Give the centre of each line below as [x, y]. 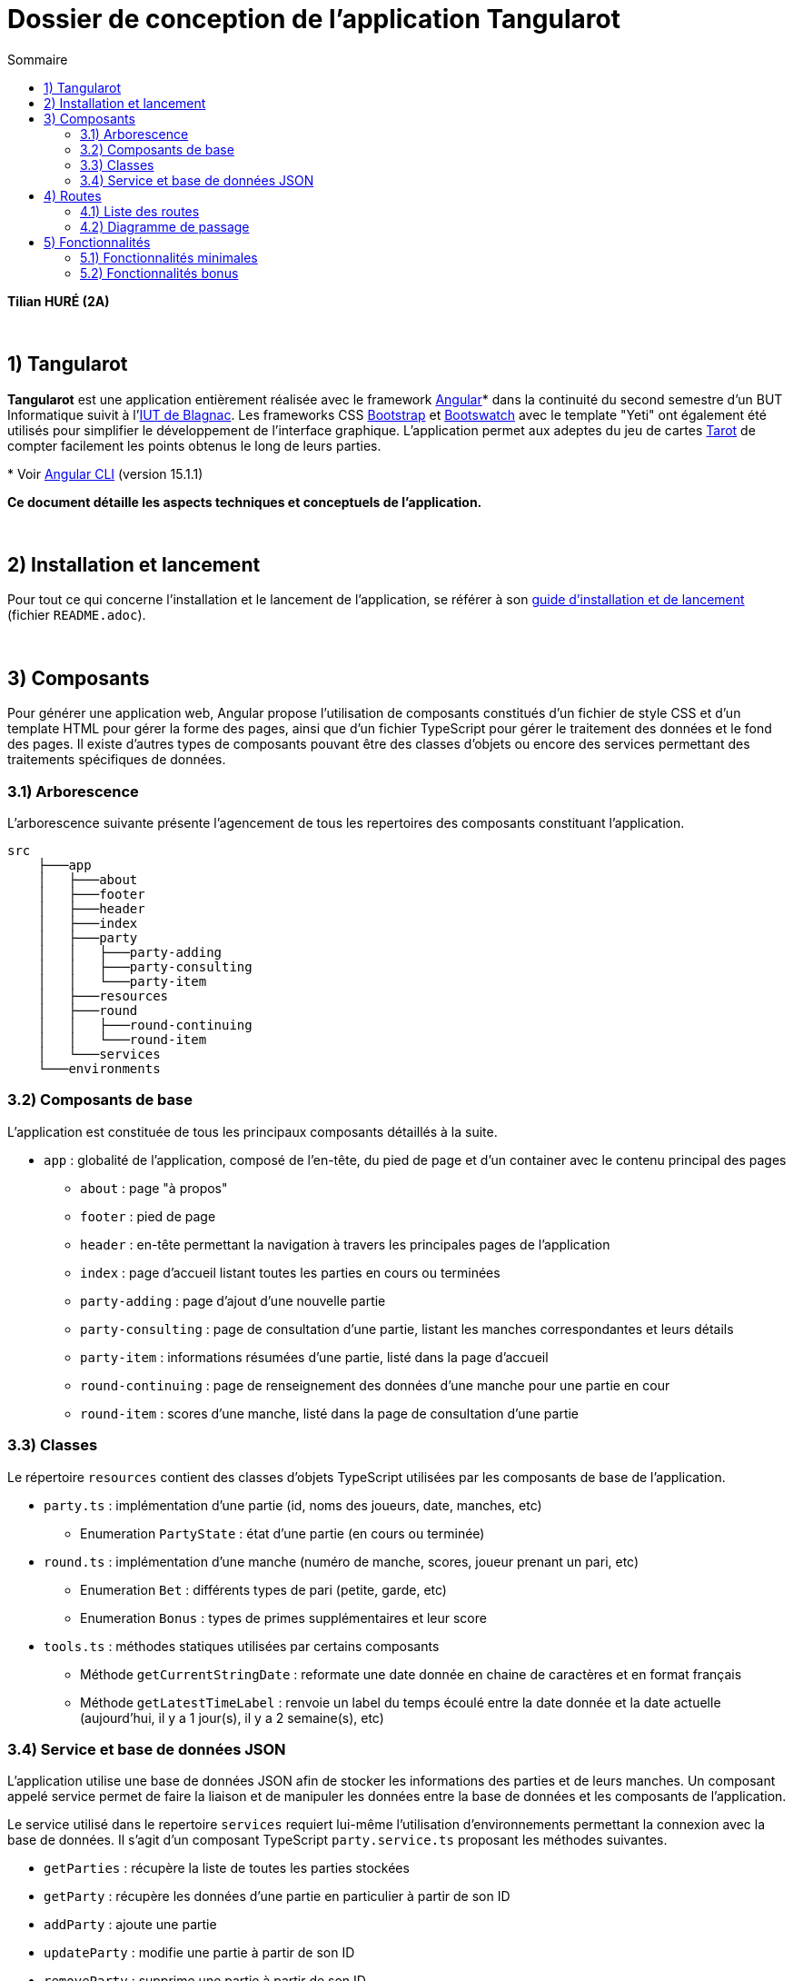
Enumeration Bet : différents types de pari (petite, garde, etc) [263, 1589]
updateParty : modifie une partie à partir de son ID [199, 1953]
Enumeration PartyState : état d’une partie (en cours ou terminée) [283, 1533]
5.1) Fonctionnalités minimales [169, 257]
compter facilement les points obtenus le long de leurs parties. [194, 445]
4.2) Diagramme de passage [165, 226]
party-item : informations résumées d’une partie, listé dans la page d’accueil [314, 1357]
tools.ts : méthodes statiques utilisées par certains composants [242, 1646]
